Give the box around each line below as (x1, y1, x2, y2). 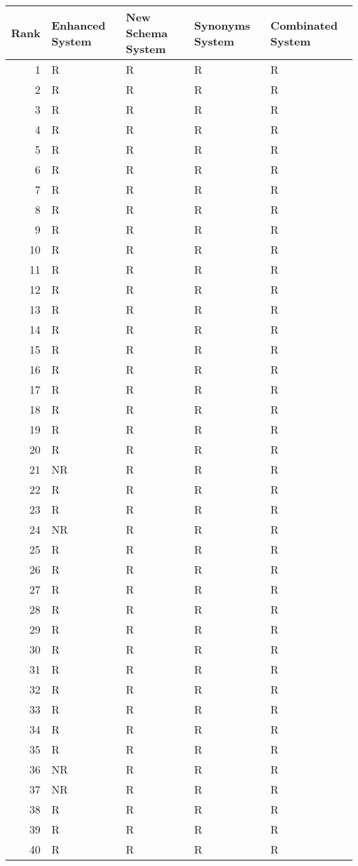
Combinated (270, 17, 338, 33)
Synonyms (193, 17, 251, 33)
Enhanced (51, 17, 106, 33)
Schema (125, 25, 168, 41)
